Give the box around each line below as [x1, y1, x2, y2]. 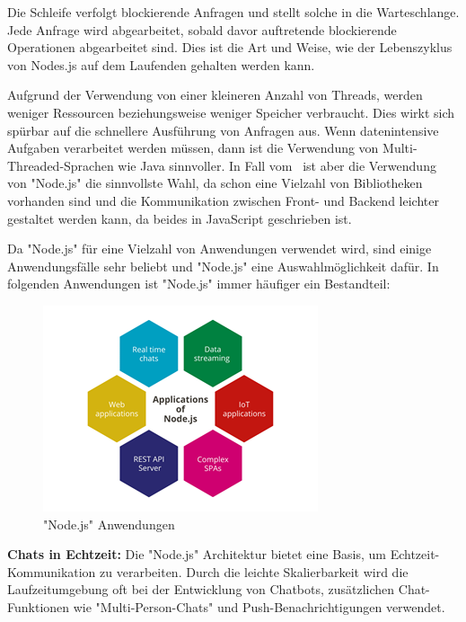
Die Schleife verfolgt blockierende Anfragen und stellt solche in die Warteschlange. [7, 3, 460, 21]
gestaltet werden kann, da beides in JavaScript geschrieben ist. [7, 209, 352, 227]
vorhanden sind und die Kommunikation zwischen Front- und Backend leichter [7, 191, 439, 209]
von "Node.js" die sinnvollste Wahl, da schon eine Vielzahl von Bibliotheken [7, 173, 423, 192]
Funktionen [7, 597, 70, 616]
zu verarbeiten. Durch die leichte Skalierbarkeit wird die [100, 562, 409, 581]
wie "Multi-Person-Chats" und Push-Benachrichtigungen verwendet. [73, 597, 445, 616]
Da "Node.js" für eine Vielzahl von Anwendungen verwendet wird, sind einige [7, 239, 432, 258]
